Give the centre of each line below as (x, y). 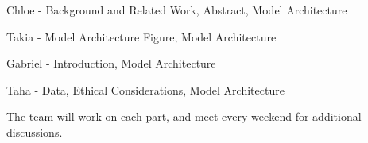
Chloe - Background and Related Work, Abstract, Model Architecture (177, 10)
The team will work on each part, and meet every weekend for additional (184, 116)
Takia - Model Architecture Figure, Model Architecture (141, 36)
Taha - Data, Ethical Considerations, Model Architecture (145, 89)
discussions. (35, 131)
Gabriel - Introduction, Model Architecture (111, 63)
